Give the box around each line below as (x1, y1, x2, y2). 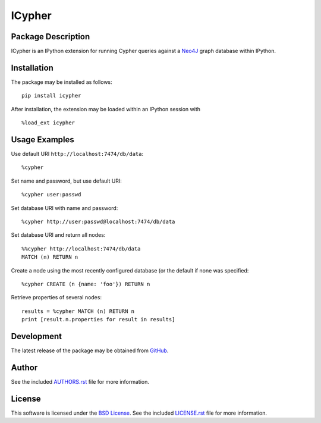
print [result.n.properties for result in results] (21, 316, 175, 323)
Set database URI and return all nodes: (11, 231, 106, 239)
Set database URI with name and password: (11, 204, 118, 211)
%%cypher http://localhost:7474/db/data (21, 245, 141, 252)
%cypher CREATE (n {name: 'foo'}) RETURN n (21, 280, 150, 287)
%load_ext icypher (21, 120, 75, 126)
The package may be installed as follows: (11, 78, 112, 86)
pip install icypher (21, 92, 81, 99)
